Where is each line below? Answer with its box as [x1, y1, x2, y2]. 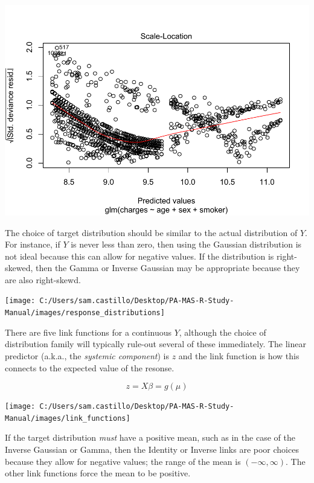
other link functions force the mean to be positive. [5, 467, 191, 479]
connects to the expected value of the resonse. [5, 361, 175, 374]
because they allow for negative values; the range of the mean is [5, 455, 241, 467]
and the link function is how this [178, 349, 300, 362]
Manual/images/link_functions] [5, 414, 130, 423]
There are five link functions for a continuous [5, 325, 172, 338]
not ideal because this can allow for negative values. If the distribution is [5, 249, 274, 262]
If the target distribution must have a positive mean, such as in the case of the [5, 431, 295, 444]
